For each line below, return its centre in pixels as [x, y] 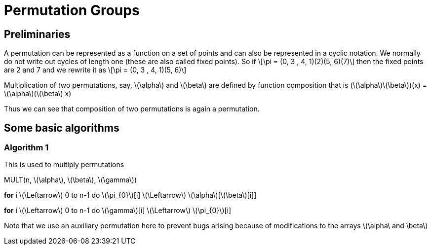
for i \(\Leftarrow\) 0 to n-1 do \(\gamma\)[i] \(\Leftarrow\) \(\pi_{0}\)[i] [118, 211]
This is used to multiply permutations [64, 165]
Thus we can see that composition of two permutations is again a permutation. [132, 109]
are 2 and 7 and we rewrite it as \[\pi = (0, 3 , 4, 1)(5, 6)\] [95, 70]
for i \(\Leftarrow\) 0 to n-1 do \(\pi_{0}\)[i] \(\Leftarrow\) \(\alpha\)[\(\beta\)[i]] [130, 195]
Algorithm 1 [26, 148]
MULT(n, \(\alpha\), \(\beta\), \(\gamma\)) [71, 180]
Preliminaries [37, 34]
